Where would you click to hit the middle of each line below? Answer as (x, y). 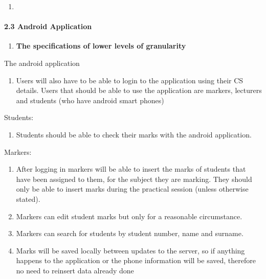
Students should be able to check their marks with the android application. (134, 134)
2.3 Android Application (48, 26)
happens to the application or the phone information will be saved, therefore (136, 260)
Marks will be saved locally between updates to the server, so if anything (130, 250)
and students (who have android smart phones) (90, 100)
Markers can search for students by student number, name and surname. (130, 233)
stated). (28, 199)
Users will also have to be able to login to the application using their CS (130, 80)
